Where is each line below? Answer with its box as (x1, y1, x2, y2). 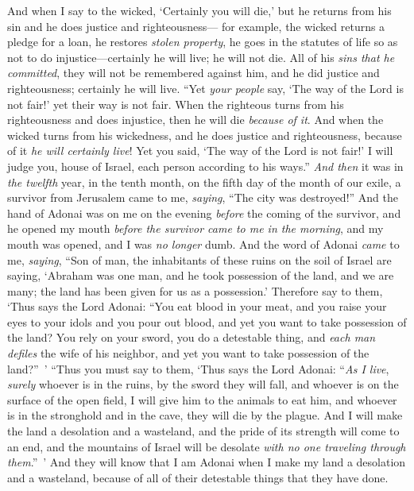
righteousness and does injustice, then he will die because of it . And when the (7, 111, 384, 128)
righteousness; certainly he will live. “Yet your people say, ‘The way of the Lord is (7, 79, 404, 96)
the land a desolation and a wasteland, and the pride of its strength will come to (7, 423, 400, 439)
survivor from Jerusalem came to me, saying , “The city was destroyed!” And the (7, 189, 398, 206)
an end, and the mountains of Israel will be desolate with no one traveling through (7, 438, 406, 454)
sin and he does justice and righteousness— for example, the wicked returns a (7, 17, 385, 34)
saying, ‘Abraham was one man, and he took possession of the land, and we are (7, 267, 394, 284)
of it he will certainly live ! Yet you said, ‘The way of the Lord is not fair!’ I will (7, 142, 393, 159)
